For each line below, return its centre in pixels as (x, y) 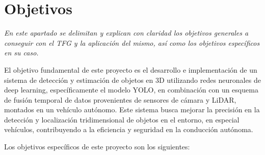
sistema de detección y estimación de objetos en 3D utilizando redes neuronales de (132, 80)
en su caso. (21, 53)
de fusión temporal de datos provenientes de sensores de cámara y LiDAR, (120, 99)
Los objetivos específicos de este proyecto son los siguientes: (97, 147)
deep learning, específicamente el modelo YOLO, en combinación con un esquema (131, 90)
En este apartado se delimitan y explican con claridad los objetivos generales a (126, 33)
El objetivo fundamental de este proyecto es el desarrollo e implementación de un (131, 69)
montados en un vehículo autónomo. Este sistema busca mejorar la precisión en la (132, 110)
